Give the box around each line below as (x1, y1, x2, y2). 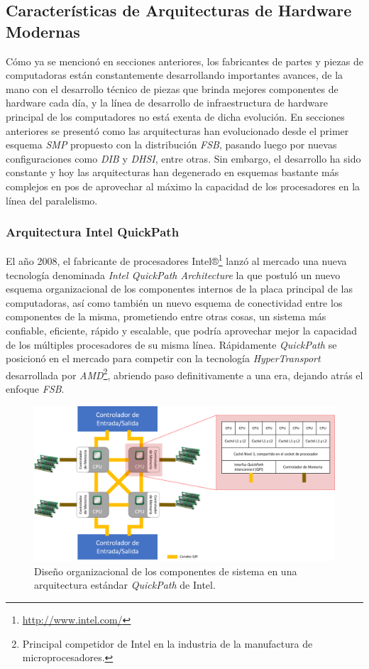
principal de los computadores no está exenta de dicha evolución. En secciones (6, 109, 345, 124)
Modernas (6, 20, 80, 42)
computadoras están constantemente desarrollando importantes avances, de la (6, 67, 343, 82)
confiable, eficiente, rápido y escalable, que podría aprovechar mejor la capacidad (6, 322, 357, 337)
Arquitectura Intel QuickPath (6, 223, 180, 241)
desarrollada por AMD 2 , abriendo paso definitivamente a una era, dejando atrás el (6, 365, 363, 382)
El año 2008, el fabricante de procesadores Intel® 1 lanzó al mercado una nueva (6, 251, 347, 268)
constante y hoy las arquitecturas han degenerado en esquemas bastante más (6, 165, 339, 180)
